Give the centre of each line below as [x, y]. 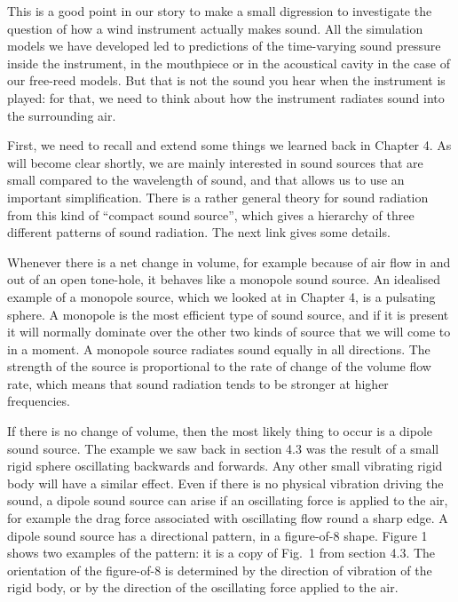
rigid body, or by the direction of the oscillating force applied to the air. [203, 587]
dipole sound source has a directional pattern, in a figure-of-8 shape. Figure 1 [217, 535]
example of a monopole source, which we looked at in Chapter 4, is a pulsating [221, 296]
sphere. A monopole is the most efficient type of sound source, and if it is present [228, 314]
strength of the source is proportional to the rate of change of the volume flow [219, 366]
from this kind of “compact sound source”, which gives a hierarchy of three [211, 214]
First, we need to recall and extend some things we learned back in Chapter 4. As [229, 145]
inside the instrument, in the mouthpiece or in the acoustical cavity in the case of [229, 63]
